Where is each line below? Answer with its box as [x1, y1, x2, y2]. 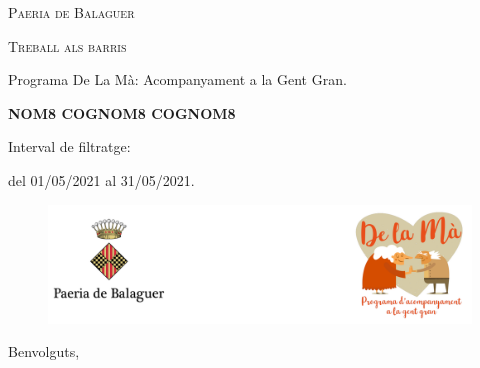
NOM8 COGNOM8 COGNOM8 [8, 102, 236, 123]
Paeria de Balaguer [8, 2, 135, 22]
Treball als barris [8, 35, 127, 56]
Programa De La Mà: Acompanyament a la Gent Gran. [8, 69, 347, 90]
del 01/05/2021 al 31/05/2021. [8, 169, 195, 190]
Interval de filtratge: [8, 136, 131, 157]
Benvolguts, [8, 341, 80, 362]
